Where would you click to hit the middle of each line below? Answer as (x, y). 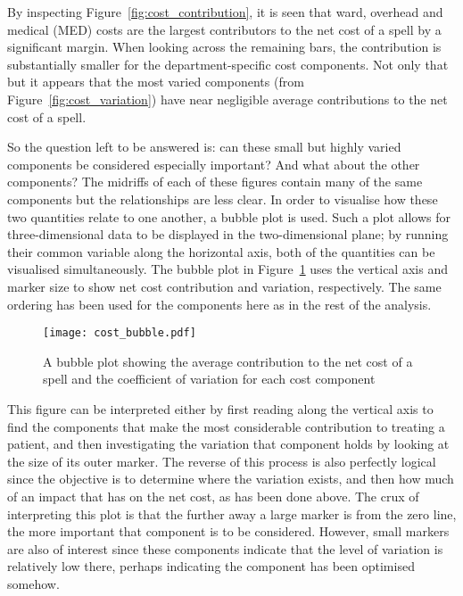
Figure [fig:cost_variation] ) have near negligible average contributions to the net (227, 99)
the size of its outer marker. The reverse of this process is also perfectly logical (222, 461)
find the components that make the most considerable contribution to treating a (226, 426)
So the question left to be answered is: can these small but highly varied (204, 147)
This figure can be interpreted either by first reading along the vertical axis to (220, 408)
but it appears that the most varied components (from (156, 82)
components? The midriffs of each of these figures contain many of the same (215, 182)
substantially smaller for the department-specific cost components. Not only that (228, 64)
